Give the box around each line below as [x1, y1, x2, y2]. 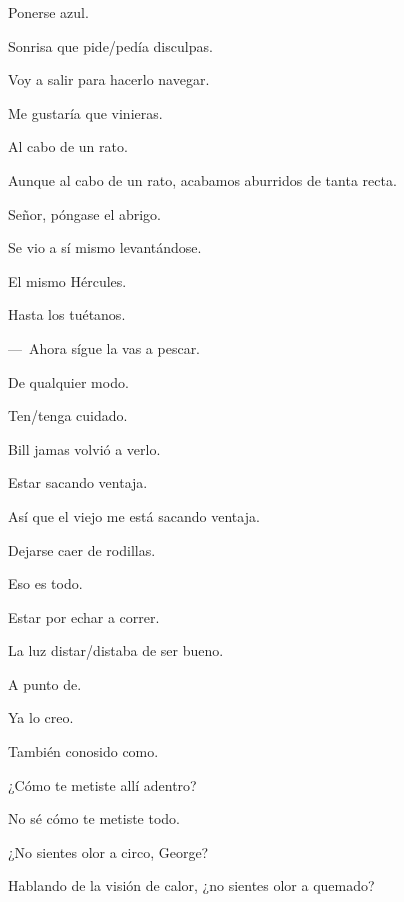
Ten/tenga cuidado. [8, 405, 128, 426]
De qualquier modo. [8, 371, 129, 392]
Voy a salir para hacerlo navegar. [8, 69, 210, 90]
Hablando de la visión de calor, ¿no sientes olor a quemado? [8, 875, 375, 896]
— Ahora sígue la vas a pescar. [8, 337, 201, 358]
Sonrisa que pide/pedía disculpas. [8, 35, 213, 56]
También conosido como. [8, 741, 159, 762]
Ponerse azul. [8, 2, 89, 22]
